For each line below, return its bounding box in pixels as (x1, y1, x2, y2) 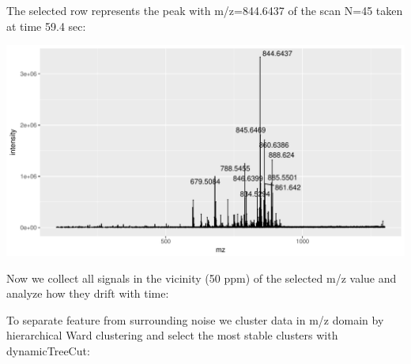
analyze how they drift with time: (6, 285, 169, 302)
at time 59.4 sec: (6, 17, 86, 34)
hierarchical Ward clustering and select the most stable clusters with (6, 327, 338, 343)
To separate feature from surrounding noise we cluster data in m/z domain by (6, 311, 384, 328)
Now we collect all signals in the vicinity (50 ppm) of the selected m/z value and (6, 269, 397, 286)
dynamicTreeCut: (6, 342, 90, 358)
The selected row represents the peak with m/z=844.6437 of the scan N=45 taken (6, 2, 403, 18)
